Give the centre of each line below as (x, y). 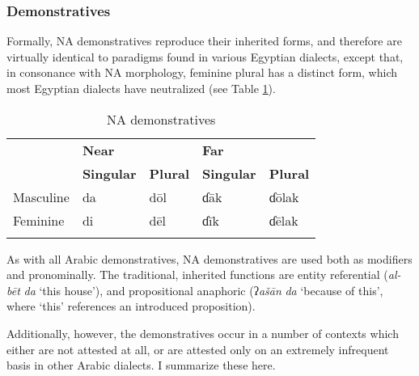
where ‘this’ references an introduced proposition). (131, 306)
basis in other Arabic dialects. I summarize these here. (141, 365)
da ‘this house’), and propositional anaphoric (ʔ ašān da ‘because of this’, (203, 290)
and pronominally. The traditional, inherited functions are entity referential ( (197, 275)
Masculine (41, 196)
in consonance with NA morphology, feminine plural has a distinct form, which (202, 72)
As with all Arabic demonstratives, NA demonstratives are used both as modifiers (209, 258)
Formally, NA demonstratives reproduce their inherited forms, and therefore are (204, 41)
